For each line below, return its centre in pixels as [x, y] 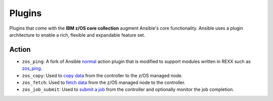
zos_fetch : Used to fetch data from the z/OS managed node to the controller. [104, 82]
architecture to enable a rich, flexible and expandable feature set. [77, 35]
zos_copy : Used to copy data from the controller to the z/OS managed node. [102, 75]
